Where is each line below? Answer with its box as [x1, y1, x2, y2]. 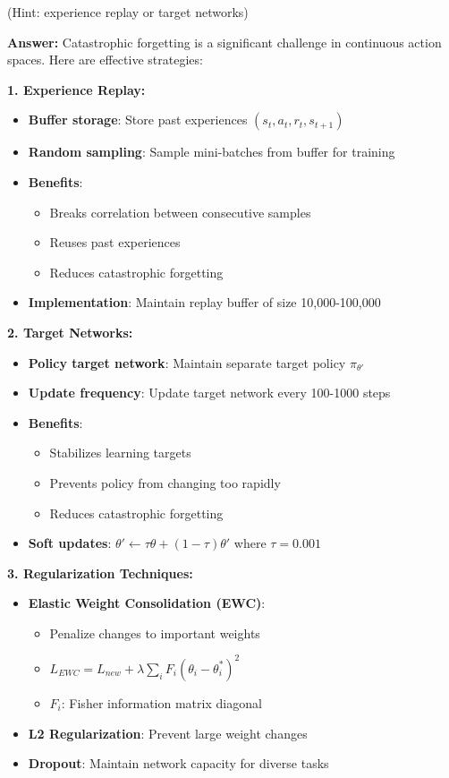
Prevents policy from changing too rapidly [49, 473, 281, 492]
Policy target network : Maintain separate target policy [28, 353, 346, 372]
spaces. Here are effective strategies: [7, 50, 203, 69]
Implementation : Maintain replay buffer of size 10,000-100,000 [28, 293, 381, 312]
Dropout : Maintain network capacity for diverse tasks [28, 754, 329, 773]
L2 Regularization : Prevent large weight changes [28, 723, 308, 742]
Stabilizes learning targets [49, 443, 191, 462]
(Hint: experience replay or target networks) [7, 3, 249, 21]
